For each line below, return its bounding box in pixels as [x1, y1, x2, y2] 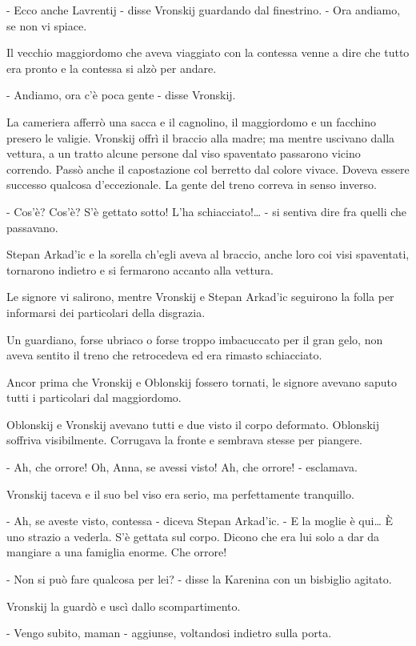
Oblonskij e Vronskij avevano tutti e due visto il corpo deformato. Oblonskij [6, 415, 379, 432]
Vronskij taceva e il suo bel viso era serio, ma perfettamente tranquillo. [6, 485, 354, 502]
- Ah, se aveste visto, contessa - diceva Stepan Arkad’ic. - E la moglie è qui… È [6, 512, 393, 529]
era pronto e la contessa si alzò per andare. [6, 59, 217, 76]
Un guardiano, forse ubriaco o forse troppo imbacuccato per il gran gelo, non [6, 331, 383, 347]
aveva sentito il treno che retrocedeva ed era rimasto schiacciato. [6, 347, 322, 363]
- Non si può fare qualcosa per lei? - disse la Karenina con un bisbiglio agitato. [6, 571, 392, 588]
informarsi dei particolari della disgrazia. [6, 303, 206, 320]
